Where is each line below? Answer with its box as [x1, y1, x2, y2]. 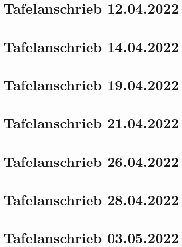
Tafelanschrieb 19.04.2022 [3, 74, 179, 94]
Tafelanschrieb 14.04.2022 [3, 36, 179, 56]
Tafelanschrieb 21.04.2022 [3, 113, 179, 133]
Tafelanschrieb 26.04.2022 [3, 151, 179, 171]
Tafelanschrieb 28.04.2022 [3, 189, 179, 209]
